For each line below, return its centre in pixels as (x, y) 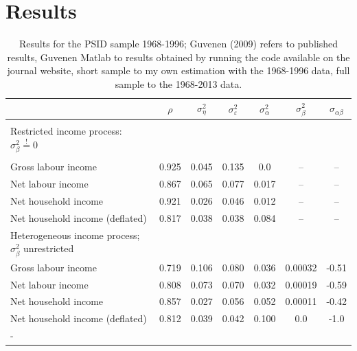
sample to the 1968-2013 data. (178, 83)
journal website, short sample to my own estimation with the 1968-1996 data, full (178, 70)
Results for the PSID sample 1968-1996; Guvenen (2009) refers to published (178, 44)
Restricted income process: (66, 131)
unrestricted (48, 248)
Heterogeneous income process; (75, 235)
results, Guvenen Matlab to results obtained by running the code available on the (178, 57)
